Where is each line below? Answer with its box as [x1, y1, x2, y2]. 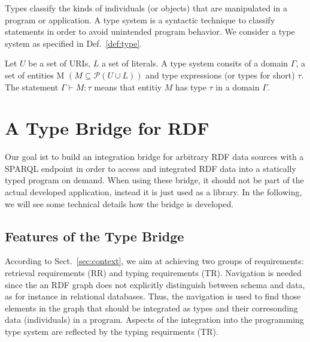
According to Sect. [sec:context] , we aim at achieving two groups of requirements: [5, 255, 304, 267]
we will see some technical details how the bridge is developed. [5, 197, 234, 210]
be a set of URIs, [28, 57, 91, 69]
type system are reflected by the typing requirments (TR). [5, 325, 218, 338]
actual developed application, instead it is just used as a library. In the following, [5, 186, 302, 198]
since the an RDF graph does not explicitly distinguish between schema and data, [5, 278, 305, 290]
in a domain [215, 80, 260, 93]
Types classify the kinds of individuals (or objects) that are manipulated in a [5, 2, 287, 14]
